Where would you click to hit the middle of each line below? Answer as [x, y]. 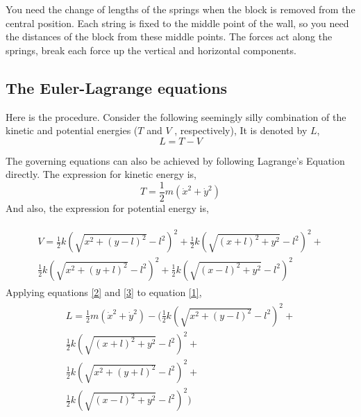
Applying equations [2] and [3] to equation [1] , [104, 292]
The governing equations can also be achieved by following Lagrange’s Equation [175, 160]
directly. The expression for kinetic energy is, [101, 174]
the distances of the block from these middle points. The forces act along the [169, 36]
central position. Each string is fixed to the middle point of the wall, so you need [177, 23]
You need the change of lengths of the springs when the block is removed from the [180, 9]
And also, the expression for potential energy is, [107, 208]
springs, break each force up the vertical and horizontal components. [151, 50]
